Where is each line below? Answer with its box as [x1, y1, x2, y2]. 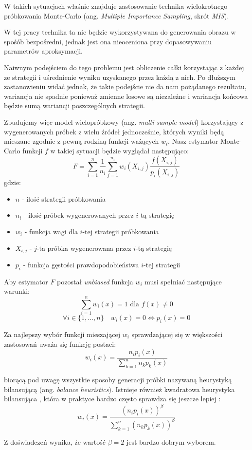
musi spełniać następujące [144, 276, 222, 286]
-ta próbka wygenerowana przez [36, 243, 131, 253]
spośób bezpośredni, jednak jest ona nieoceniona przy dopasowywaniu [4, 36, 212, 46]
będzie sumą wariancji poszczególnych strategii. [4, 100, 145, 111]
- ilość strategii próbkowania [21, 193, 106, 204]
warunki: [4, 286, 30, 296]
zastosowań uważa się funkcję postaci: [4, 338, 116, 349]
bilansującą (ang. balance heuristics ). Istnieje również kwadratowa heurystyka [4, 384, 235, 394]
